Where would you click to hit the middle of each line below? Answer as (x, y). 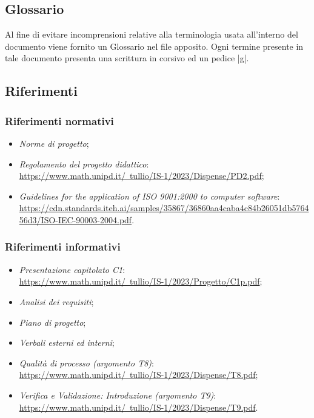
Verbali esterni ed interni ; (67, 342)
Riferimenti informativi (63, 247)
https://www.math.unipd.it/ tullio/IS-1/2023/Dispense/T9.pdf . (139, 407)
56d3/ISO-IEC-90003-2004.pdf (75, 219)
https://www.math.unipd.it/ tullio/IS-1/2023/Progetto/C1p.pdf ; (141, 281)
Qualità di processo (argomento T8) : (86, 362)
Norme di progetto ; (54, 143)
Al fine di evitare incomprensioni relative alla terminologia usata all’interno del (152, 34)
